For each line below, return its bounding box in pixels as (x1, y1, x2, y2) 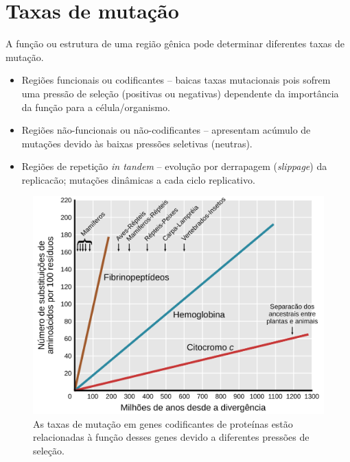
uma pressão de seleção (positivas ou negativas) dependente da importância (21, 86, 339, 100)
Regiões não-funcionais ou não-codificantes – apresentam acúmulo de (21, 123, 311, 137)
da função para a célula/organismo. (21, 99, 170, 114)
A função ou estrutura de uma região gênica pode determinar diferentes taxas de (5, 36, 345, 51)
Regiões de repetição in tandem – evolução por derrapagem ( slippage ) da (21, 159, 327, 173)
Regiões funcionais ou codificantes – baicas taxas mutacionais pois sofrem (21, 73, 331, 87)
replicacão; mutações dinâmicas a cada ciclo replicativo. (21, 172, 255, 186)
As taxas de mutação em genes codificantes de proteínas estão (33, 416, 293, 430)
